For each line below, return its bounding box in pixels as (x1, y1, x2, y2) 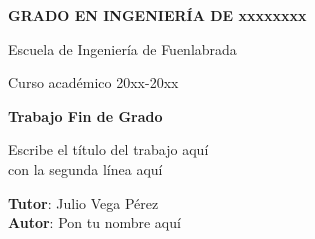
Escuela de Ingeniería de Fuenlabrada (8, 38, 237, 59)
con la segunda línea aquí (8, 158, 163, 179)
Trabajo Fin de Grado (8, 105, 163, 126)
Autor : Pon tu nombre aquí (8, 212, 181, 233)
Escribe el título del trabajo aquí (8, 139, 209, 160)
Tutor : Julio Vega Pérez (8, 192, 159, 213)
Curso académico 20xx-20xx (8, 72, 179, 93)
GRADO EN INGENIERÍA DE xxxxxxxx (8, 5, 307, 25)
